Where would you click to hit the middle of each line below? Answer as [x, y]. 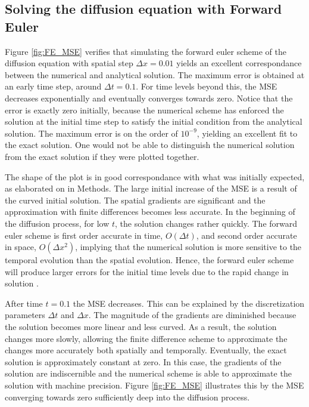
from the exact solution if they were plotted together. [102, 156]
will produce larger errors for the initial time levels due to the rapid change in [147, 271]
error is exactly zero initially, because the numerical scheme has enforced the [144, 110]
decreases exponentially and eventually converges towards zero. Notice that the [149, 98]
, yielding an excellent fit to [247, 133]
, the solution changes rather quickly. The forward [206, 223]
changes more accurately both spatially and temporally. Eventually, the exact [146, 350]
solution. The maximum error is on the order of [91, 133]
